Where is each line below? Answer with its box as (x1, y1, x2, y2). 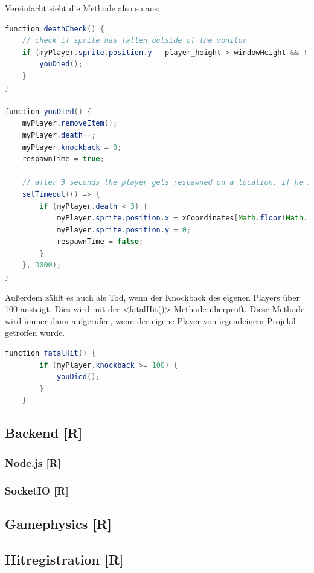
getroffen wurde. (5, 326, 65, 339)
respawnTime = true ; (22, 155, 104, 164)
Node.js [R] (5, 455, 61, 470)
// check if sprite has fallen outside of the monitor (22, 36, 247, 45)
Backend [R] (5, 423, 83, 442)
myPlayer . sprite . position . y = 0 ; (56, 225, 191, 234)
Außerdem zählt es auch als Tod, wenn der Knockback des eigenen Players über (5, 290, 300, 303)
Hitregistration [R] (5, 549, 124, 568)
